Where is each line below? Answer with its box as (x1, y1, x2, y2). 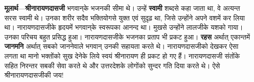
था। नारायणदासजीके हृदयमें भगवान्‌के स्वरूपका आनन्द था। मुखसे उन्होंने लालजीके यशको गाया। (4, 22, 243, 32)
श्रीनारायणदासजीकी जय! (4, 70, 64, 80)
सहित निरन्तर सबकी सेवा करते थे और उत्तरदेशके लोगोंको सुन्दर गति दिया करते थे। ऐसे (4, 60, 220, 70)
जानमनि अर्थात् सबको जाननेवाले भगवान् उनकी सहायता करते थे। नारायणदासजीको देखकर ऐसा (4, 41, 239, 51)
